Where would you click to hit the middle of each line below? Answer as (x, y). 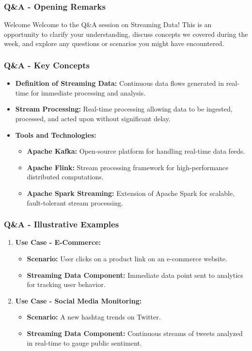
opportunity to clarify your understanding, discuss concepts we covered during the (126, 34)
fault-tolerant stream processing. (75, 202)
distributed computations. (65, 177)
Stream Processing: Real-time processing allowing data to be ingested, (124, 109)
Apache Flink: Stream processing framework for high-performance (128, 167)
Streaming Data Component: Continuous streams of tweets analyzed (135, 333)
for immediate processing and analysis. (88, 92)
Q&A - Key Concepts (47, 65)
